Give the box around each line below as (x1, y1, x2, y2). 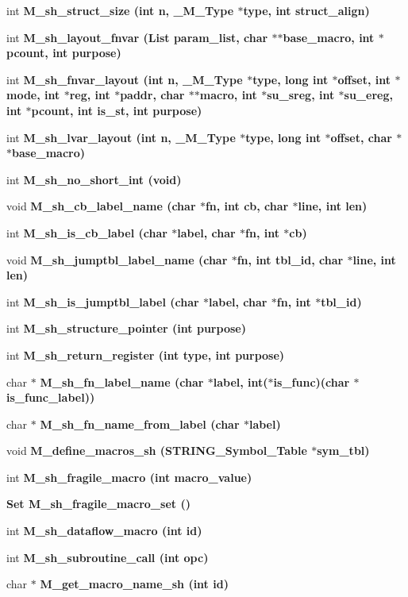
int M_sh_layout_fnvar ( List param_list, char (6, 29, 268, 45)
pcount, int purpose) (6, 44, 121, 61)
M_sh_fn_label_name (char (40, 373, 204, 390)
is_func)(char (273, 373, 350, 390)
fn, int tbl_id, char (237, 251, 344, 268)
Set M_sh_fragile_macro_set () (6, 495, 191, 512)
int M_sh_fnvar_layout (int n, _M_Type (6, 71, 243, 87)
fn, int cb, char (205, 198, 289, 214)
